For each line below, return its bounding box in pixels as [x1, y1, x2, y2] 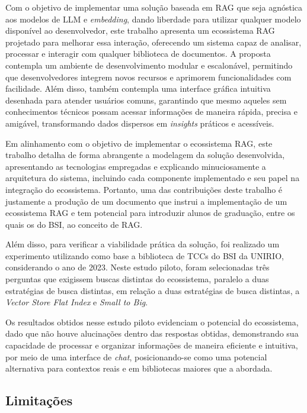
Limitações [5, 391, 73, 409]
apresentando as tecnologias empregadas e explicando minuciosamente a [5, 160, 266, 172]
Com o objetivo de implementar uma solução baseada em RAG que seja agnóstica [5, 1, 303, 13]
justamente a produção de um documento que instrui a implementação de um [5, 195, 287, 207]
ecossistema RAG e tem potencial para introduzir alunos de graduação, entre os [5, 206, 295, 219]
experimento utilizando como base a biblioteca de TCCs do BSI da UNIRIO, [5, 249, 284, 262]
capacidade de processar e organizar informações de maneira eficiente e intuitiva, [5, 339, 298, 351]
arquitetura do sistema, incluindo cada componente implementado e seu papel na [5, 172, 300, 184]
